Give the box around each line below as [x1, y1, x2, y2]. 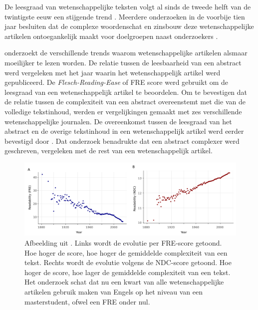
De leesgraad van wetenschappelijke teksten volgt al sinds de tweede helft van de [4, 1, 251, 11]
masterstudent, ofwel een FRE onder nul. [24, 296, 150, 307]
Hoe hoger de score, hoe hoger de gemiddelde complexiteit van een [24, 247, 228, 258]
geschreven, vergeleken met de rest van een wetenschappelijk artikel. [4, 145, 213, 156]
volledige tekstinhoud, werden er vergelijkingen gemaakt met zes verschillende [4, 106, 242, 116]
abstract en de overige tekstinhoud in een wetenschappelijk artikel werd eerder [4, 126, 244, 136]
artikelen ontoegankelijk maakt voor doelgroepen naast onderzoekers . [4, 30, 218, 41]
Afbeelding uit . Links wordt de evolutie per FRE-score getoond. [24, 238, 222, 248]
